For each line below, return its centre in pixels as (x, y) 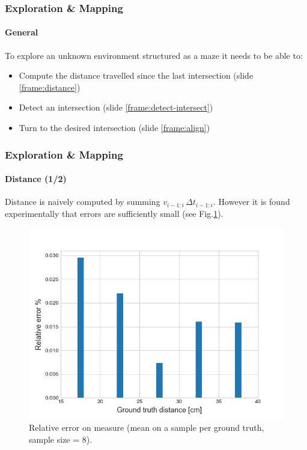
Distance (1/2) (36, 179)
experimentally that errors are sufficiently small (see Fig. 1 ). (114, 213)
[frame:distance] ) (50, 87)
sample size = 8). (61, 439)
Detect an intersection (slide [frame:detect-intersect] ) (116, 107)
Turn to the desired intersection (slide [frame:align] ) (114, 128)
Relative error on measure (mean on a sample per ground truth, (147, 427)
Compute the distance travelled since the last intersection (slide (136, 75)
